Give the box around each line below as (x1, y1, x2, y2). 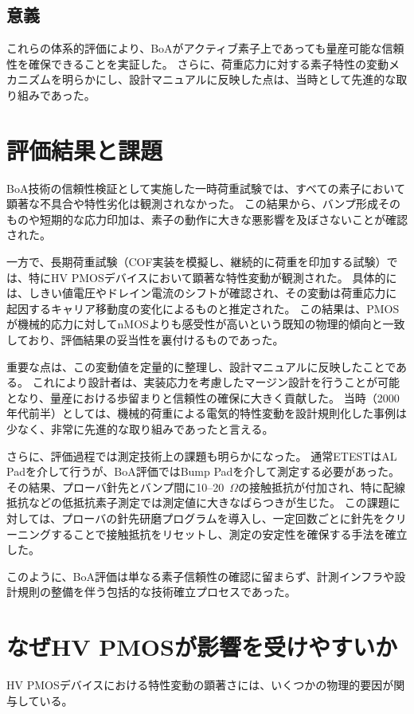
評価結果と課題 (6, 133, 163, 166)
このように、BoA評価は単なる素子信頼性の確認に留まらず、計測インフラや (6, 567, 395, 584)
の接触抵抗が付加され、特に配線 (237, 478, 406, 495)
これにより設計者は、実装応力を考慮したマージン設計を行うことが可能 (32, 374, 400, 390)
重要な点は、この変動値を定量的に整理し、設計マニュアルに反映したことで (6, 358, 396, 375)
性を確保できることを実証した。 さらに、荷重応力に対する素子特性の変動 (6, 55, 389, 72)
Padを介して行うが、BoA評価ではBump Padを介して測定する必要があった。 (6, 463, 400, 480)
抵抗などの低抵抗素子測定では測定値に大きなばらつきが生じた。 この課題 (6, 494, 389, 511)
